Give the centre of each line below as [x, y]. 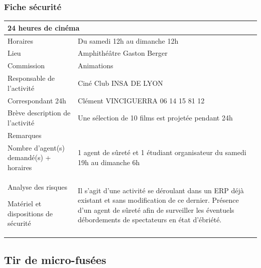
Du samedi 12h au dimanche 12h [128, 40]
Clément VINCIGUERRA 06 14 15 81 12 [141, 100]
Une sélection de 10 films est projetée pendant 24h [155, 118]
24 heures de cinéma [44, 27]
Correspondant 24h [37, 100]
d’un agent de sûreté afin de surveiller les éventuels [156, 210]
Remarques [25, 135]
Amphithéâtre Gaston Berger [123, 53]
